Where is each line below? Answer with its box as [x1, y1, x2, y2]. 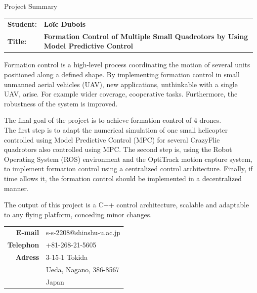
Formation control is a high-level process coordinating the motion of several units [4, 59, 250, 70]
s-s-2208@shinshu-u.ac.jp [45, 227, 121, 238]
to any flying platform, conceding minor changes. [4, 209, 152, 219]
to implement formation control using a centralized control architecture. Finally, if [4, 163, 253, 174]
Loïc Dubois [43, 18, 86, 29]
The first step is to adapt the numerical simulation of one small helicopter [4, 125, 228, 135]
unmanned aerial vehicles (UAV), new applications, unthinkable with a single [4, 79, 238, 89]
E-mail [16, 227, 39, 238]
